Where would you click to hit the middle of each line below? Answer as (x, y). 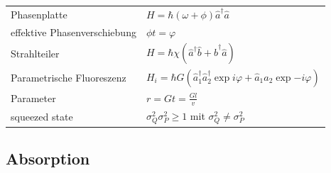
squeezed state (42, 116)
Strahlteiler (35, 54)
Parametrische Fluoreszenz (69, 78)
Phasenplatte (39, 14)
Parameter (33, 98)
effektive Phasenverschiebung (74, 32)
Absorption (48, 158)
